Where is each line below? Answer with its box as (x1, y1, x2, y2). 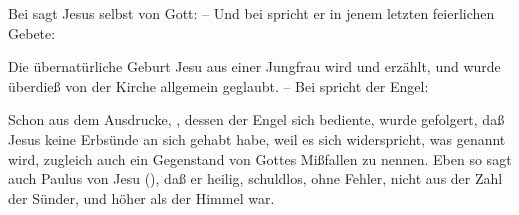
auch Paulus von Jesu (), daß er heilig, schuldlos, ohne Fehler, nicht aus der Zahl (8, 168, 503, 189)
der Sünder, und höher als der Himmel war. (8, 187, 275, 208)
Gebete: (8, 22, 56, 43)
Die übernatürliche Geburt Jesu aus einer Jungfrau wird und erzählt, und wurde (8, 56, 501, 77)
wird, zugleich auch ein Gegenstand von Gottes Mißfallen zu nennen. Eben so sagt (8, 148, 512, 169)
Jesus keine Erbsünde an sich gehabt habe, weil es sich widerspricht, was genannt (8, 128, 506, 149)
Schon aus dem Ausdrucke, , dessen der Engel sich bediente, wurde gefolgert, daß (8, 109, 505, 130)
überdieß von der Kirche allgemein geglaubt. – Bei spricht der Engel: (8, 75, 429, 96)
